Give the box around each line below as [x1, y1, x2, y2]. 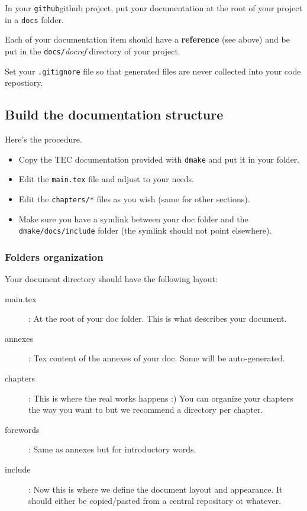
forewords [5, 423, 40, 435]
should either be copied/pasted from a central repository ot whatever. [28, 494, 282, 507]
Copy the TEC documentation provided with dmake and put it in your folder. [18, 153, 300, 165]
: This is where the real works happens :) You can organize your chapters [28, 392, 293, 404]
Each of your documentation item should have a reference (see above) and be [5, 33, 290, 46]
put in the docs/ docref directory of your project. [5, 44, 180, 57]
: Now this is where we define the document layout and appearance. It [28, 483, 283, 495]
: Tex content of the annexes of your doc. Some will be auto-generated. [28, 352, 285, 364]
